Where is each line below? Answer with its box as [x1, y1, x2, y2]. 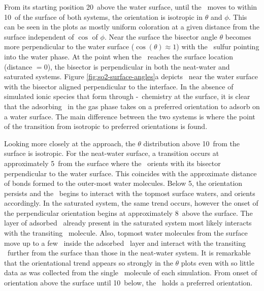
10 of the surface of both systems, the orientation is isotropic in [4, 11, 203, 22]
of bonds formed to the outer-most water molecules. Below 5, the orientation [4, 178, 243, 188]
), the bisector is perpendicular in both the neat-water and [47, 61, 230, 72]
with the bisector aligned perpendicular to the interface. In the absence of [4, 81, 234, 91]
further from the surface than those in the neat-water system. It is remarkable [7, 247, 251, 258]
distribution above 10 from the [143, 138, 240, 148]
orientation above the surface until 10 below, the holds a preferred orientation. [4, 277, 253, 288]
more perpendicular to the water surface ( [4, 41, 135, 52]
